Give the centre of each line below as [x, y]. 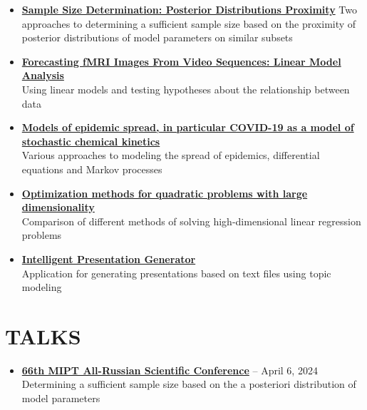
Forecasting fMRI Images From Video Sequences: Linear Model [181, 61]
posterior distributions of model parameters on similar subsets [157, 37]
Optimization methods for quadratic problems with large [165, 193]
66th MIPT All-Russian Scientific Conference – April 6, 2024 [170, 370]
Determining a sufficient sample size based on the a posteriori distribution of [189, 384]
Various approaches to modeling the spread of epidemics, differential [171, 155]
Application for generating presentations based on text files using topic [176, 273]
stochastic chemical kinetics [91, 141]
